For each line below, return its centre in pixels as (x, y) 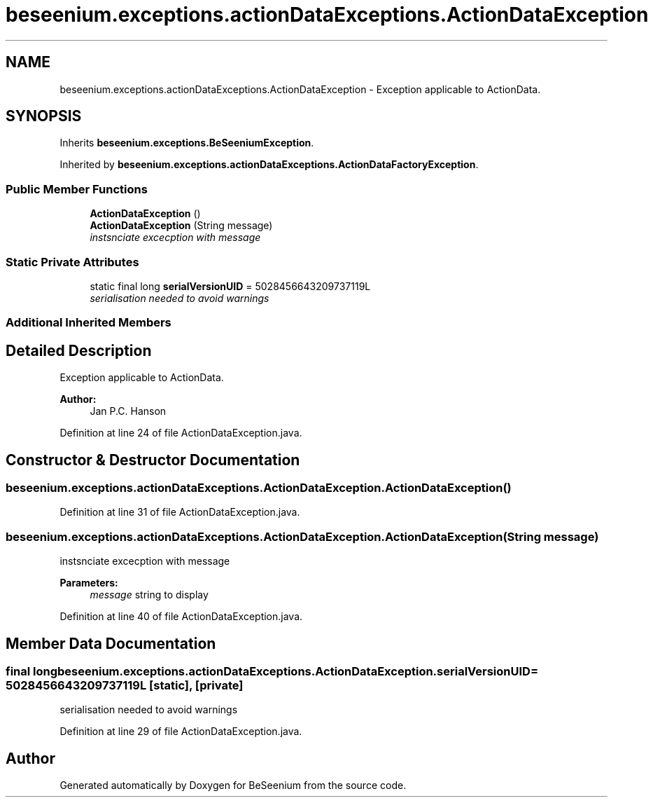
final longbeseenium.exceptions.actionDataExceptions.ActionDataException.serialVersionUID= (272, 671)
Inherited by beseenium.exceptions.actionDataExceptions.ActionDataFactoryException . (269, 165)
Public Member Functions (77, 189)
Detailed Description (79, 350)
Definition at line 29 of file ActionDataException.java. (181, 732)
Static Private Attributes (72, 262)
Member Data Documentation (111, 643)
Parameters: (89, 583)
